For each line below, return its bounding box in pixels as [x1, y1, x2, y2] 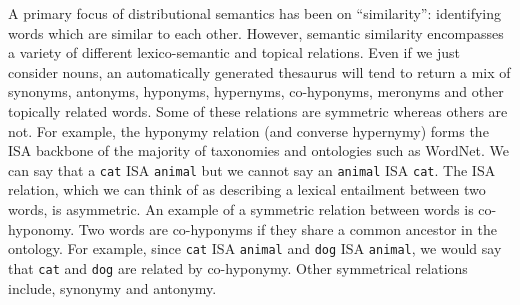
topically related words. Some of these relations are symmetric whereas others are [8, 100, 508, 121]
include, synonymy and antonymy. [8, 277, 217, 298]
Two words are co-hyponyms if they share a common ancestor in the [78, 218, 497, 239]
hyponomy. [8, 218, 75, 239]
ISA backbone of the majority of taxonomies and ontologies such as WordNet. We [8, 140, 509, 161]
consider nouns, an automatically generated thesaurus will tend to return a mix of [8, 61, 511, 82]
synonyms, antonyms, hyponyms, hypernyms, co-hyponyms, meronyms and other [8, 81, 504, 102]
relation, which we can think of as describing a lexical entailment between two [8, 179, 486, 200]
